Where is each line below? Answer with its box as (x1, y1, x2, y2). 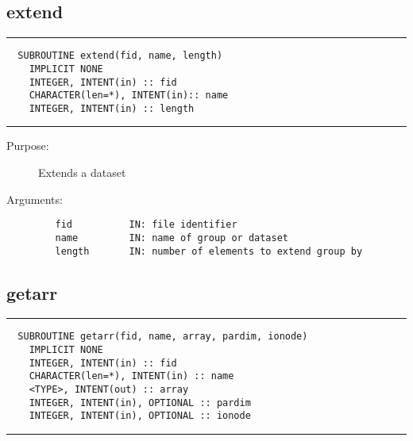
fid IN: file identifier (55, 219, 237, 231)
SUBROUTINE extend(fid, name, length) (17, 50, 223, 62)
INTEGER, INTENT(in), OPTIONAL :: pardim (29, 397, 251, 408)
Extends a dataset (38, 164, 126, 181)
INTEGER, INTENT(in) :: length (29, 102, 195, 114)
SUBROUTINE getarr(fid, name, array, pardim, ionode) (17, 331, 308, 343)
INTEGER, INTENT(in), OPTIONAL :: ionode (29, 410, 251, 422)
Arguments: (6, 190, 63, 207)
